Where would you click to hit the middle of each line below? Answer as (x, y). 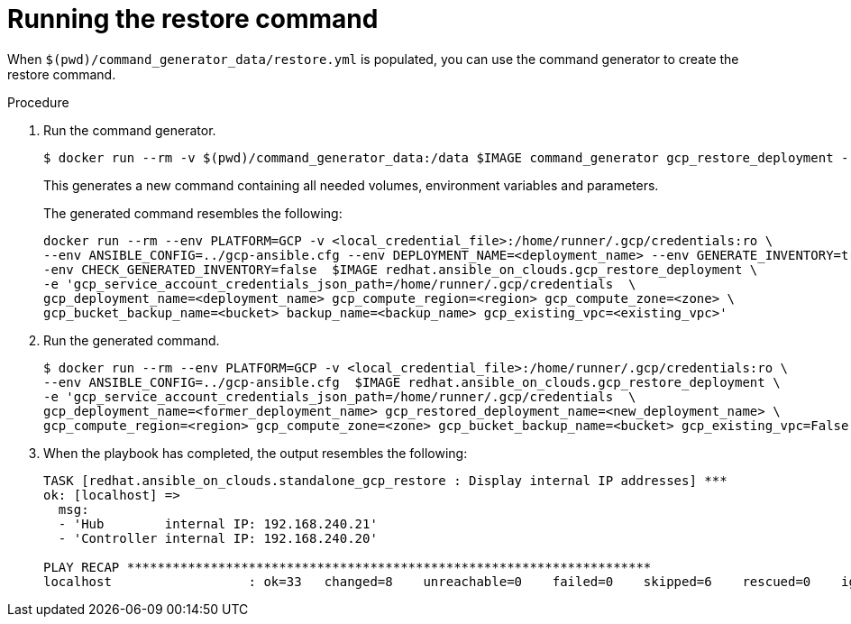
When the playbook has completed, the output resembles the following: (256, 453)
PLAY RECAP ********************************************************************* (348, 567)
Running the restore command (193, 19)
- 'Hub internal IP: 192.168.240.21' (218, 523)
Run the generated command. (132, 340)
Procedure (38, 102)
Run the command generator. (130, 130)
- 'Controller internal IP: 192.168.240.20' (218, 538)
